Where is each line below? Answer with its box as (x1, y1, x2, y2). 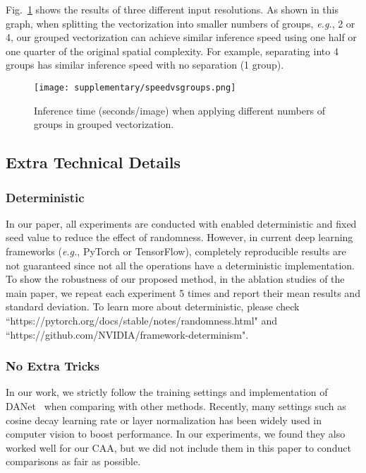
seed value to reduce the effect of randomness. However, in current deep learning (6, 230, 353, 245)
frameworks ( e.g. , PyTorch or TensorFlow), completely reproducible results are (6, 244, 346, 258)
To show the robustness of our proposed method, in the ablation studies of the (6, 271, 345, 286)
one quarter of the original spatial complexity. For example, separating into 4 (6, 43, 338, 58)
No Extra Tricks (6, 357, 99, 375)
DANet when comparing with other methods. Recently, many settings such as (6, 398, 346, 413)
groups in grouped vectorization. (34, 117, 174, 132)
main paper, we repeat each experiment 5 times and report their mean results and (6, 285, 360, 300)
